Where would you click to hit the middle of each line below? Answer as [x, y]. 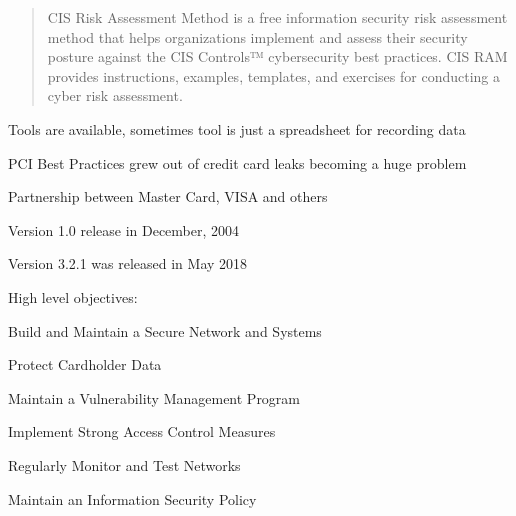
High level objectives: [73, 296]
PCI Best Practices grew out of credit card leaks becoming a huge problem [237, 162]
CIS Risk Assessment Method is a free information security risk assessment [277, 17]
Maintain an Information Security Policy [132, 498]
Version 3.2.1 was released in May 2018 [128, 263]
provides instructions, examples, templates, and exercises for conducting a [273, 75]
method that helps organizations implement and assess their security [257, 36]
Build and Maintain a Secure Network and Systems [165, 330]
